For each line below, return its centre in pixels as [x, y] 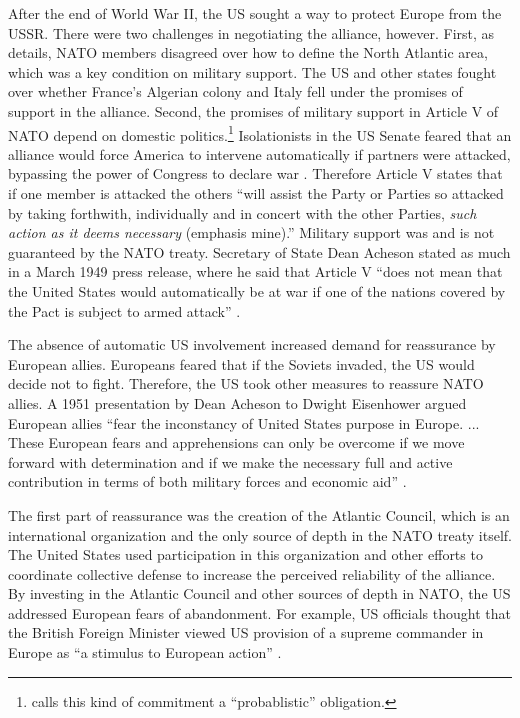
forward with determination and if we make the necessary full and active [230, 461]
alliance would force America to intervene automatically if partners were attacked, [259, 153]
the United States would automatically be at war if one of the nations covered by [257, 290]
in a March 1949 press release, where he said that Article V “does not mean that [255, 271]
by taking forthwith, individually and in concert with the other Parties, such [242, 212]
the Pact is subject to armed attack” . [124, 310]
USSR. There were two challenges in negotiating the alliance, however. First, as [251, 32]
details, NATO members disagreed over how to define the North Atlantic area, [248, 52]
